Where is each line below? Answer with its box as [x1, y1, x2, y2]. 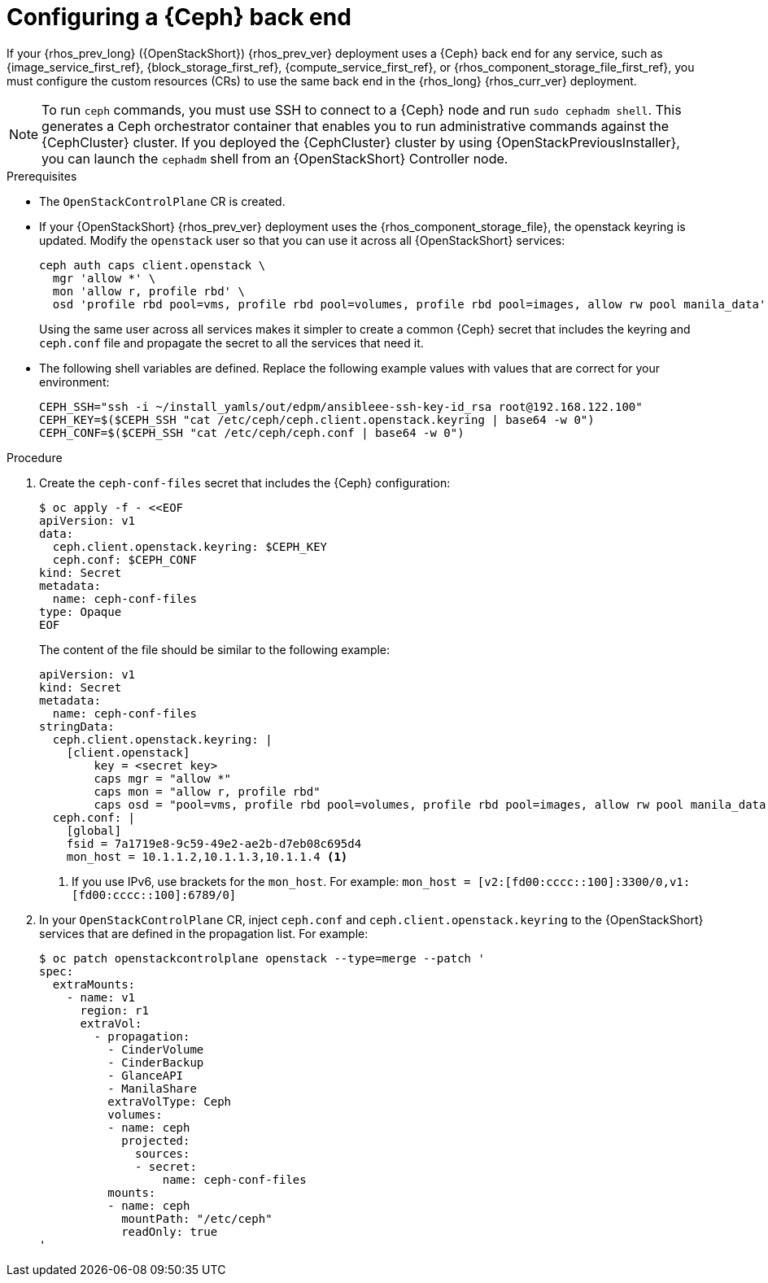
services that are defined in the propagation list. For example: [39, 926, 369, 940]
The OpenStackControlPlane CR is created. [39, 194, 286, 208]
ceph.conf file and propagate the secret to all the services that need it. [39, 335, 424, 350]
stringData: [39, 719, 115, 733]
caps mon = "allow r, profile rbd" [94, 784, 321, 798]
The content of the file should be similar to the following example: [39, 642, 391, 657]
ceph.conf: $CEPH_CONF [52, 552, 197, 566]
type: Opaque [39, 604, 122, 618]
